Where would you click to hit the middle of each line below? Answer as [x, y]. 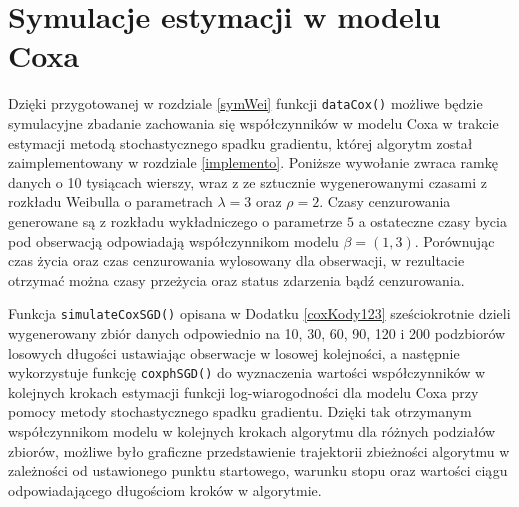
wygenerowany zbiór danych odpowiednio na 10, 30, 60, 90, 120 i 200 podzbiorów [257, 332]
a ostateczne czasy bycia [432, 220]
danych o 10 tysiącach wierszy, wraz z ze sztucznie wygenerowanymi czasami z [248, 181]
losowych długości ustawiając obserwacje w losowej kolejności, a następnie [234, 352]
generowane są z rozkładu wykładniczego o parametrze [175, 220]
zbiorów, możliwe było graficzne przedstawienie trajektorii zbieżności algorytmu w [259, 450]
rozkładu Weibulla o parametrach [110, 201]
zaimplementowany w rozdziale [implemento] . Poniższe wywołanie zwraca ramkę [253, 162]
